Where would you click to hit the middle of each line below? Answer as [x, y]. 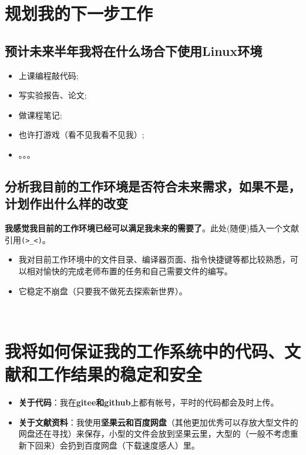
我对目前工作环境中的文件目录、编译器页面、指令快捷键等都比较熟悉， [154, 259]
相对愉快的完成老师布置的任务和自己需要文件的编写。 [130, 270]
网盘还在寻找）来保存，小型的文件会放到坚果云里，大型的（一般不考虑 [154, 434]
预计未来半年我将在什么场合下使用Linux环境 [134, 50]
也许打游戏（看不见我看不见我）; [81, 134]
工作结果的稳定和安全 [120, 374]
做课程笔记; [40, 114]
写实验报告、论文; [53, 95]
